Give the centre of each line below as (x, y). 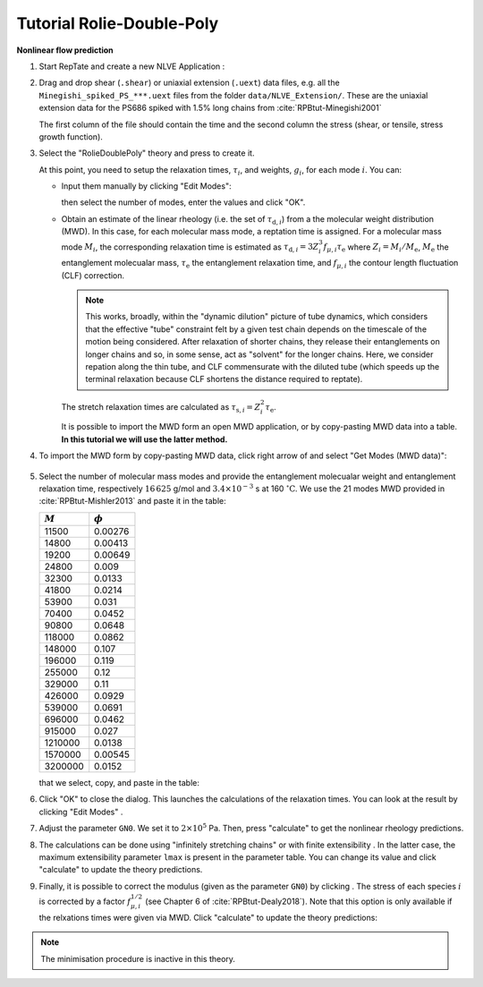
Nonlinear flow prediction (65, 50)
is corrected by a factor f (85, 901)
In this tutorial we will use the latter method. (144, 439)
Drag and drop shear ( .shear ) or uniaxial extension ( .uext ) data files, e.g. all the (189, 83)
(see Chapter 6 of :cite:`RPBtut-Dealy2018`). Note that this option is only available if (298, 901)
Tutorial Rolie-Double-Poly (118, 23)
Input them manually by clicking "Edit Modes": (146, 186)
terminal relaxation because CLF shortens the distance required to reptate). (224, 379)
